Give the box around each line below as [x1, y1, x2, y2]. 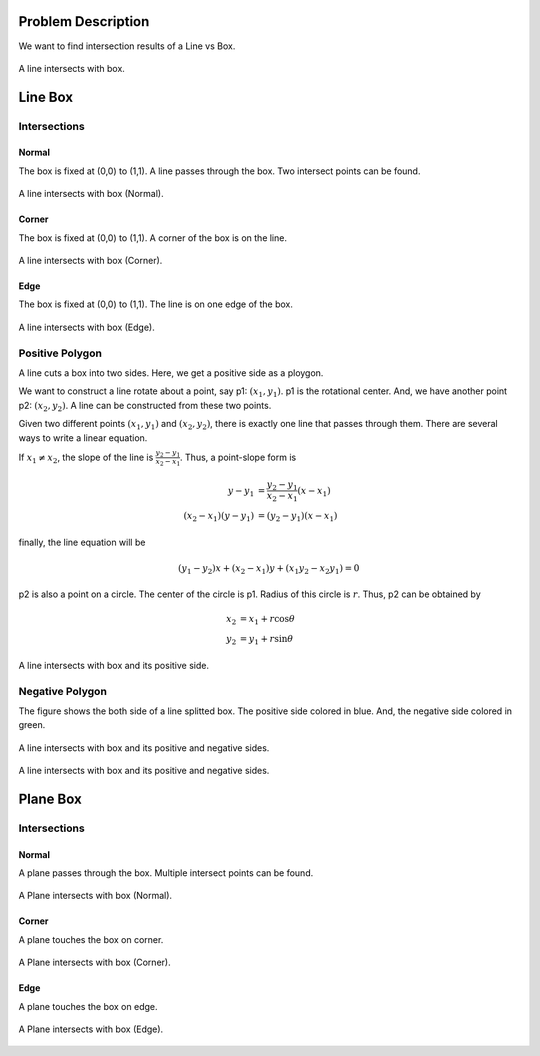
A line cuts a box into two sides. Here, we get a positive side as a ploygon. [18, 366, 324, 379]
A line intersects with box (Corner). [18, 255, 163, 267]
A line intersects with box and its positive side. [18, 659, 210, 671]
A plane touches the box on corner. [18, 933, 164, 945]
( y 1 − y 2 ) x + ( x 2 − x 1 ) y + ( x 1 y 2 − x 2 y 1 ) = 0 [178, 562, 360, 576]
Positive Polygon [18, 346, 102, 360]
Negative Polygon [18, 684, 107, 698]
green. [18, 719, 46, 731]
